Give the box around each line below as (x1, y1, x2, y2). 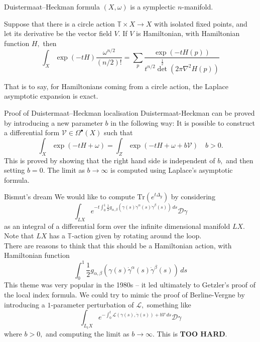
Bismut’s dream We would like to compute (4, 191, 135, 202)
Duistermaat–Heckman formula (4, 2, 100, 12)
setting (4, 165, 25, 175)
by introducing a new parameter (4, 117, 103, 128)
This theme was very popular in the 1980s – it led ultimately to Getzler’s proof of (4, 279, 256, 290)
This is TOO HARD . (157, 328, 227, 338)
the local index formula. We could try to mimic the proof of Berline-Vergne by (4, 289, 245, 299)
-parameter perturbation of (51, 299, 134, 309)
